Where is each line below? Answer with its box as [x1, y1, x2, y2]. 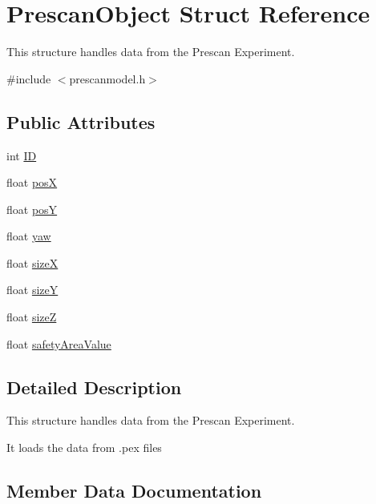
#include [6, 70, 51, 87]
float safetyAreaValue [6, 335, 111, 352]
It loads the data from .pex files [6, 439, 162, 456]
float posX [6, 174, 58, 191]
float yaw [6, 228, 51, 244]
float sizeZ [6, 308, 57, 325]
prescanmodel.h [69, 70, 146, 87]
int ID [6, 147, 37, 163]
